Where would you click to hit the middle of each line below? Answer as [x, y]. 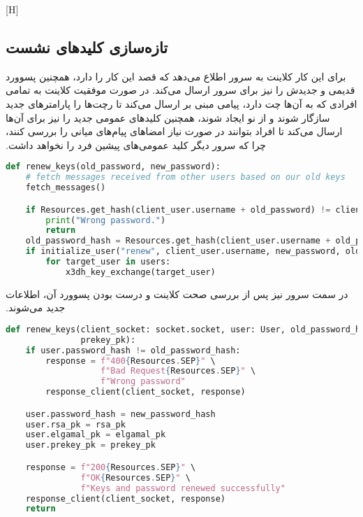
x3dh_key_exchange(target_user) [140, 272]
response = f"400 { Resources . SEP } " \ [131, 361]
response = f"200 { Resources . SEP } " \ [111, 467]
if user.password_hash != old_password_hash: [133, 350]
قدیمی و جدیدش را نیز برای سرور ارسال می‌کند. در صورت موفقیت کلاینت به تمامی [180, 90]
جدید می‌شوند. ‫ [37, 307]
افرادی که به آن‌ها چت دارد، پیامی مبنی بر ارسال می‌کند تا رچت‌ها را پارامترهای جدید [181, 103]
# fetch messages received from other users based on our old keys [185, 177]
